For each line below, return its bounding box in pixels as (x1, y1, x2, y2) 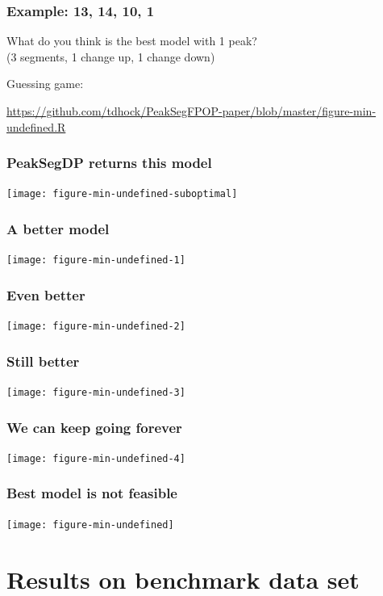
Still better (6, 350, 80, 371)
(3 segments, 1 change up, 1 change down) (6, 48, 215, 65)
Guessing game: (6, 75, 84, 92)
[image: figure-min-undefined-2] (6, 321, 185, 333)
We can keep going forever (6, 417, 182, 437)
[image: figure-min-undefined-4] (6, 452, 185, 464)
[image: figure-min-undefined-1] (6, 254, 185, 267)
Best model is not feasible (6, 483, 177, 503)
